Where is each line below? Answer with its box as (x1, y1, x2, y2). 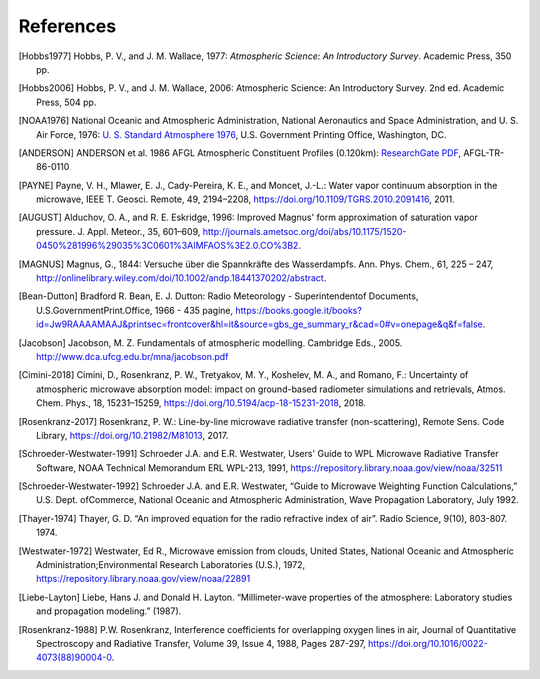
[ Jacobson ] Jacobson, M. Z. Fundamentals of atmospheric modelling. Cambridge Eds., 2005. (18, 336, 403, 349)
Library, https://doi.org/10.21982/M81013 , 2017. (36, 429, 229, 441)
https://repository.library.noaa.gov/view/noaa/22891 (36, 573, 251, 585)
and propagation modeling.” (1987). (36, 605, 182, 617)
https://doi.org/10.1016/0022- (368, 638, 489, 649)
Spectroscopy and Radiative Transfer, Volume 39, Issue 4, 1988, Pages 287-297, (36, 638, 367, 649)
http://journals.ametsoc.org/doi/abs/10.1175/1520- (202, 225, 407, 237)
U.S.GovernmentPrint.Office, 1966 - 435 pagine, (36, 304, 234, 316)
